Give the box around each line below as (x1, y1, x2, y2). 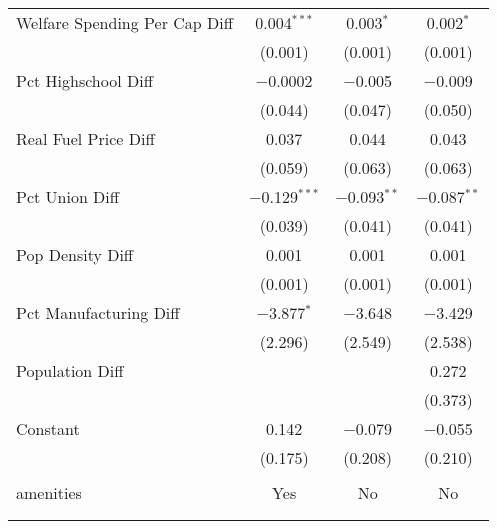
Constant (16, 417, 80, 440)
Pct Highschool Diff (16, 69, 153, 92)
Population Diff (16, 359, 124, 382)
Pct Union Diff (16, 185, 120, 208)
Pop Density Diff (16, 243, 134, 266)
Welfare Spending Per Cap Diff (16, 11, 234, 34)
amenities (16, 481, 82, 504)
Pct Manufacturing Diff (16, 301, 180, 324)
